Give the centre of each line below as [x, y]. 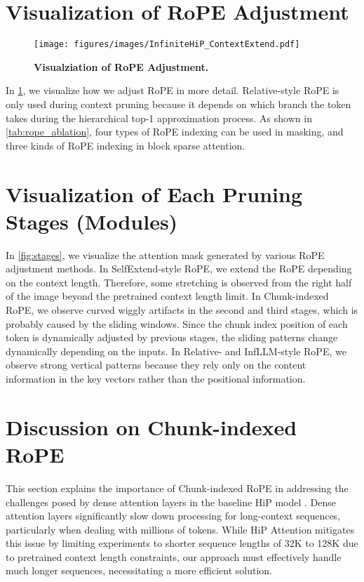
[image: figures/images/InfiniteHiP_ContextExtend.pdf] [167, 45]
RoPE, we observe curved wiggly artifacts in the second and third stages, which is [182, 310]
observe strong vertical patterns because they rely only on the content [156, 365]
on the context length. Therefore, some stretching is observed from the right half [179, 282]
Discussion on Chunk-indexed [151, 426]
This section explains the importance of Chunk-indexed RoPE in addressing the [177, 488]
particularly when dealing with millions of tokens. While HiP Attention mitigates [180, 529]
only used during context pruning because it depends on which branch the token [178, 104]
